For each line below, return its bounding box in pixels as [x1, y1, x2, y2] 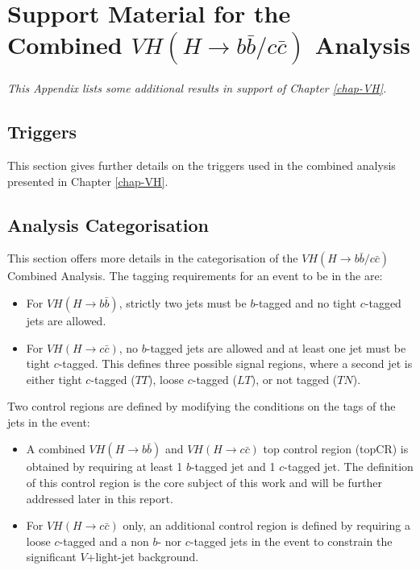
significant [26, 548, 77, 565]
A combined [26, 440, 85, 457]
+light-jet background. [86, 548, 199, 565]
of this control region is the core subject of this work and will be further [26, 474, 382, 491]
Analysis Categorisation [7, 212, 209, 237]
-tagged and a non [59, 532, 149, 549]
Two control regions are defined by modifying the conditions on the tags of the [7, 398, 396, 415]
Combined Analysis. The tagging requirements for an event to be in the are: [7, 267, 383, 284]
